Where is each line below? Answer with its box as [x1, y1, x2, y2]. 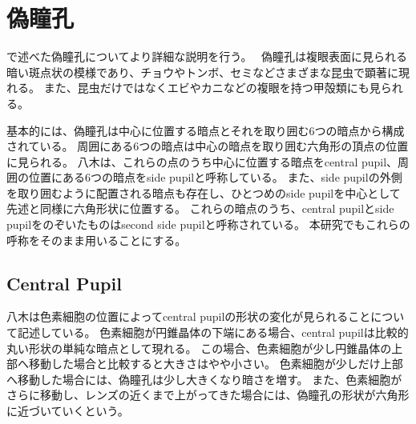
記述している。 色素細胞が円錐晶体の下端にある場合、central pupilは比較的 [17, 324, 409, 341]
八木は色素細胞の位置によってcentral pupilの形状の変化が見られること [6, 308, 371, 325]
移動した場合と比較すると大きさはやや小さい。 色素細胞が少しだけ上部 [28, 355, 403, 372]
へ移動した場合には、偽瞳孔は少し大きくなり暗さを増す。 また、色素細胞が [6, 370, 402, 387]
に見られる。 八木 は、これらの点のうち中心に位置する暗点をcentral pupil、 [6, 153, 398, 170]
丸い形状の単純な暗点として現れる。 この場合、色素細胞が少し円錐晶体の [6, 339, 392, 356]
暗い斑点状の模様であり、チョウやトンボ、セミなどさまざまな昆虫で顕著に [6, 63, 398, 80]
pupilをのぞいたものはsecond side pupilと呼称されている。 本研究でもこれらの [6, 216, 410, 233]
